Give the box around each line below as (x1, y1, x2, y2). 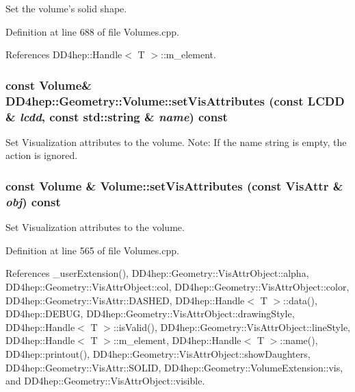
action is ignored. (5, 148, 78, 162)
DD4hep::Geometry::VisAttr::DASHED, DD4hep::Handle (5, 293, 245, 307)
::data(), (283, 293, 317, 307)
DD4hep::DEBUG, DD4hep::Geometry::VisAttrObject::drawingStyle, (5, 306, 295, 321)
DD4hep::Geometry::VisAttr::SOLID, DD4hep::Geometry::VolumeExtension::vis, (5, 360, 343, 374)
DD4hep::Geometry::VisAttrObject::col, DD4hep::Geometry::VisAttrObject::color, (5, 279, 350, 293)
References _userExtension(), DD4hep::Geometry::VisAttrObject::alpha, (5, 266, 309, 280)
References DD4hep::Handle (5, 47, 122, 62)
